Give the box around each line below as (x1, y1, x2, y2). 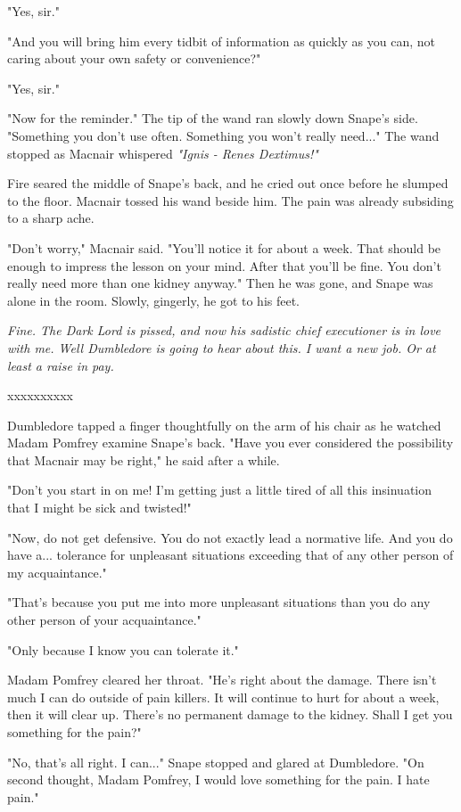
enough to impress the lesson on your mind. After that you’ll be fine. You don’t (7, 256, 441, 275)
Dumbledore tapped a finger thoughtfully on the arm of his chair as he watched (7, 415, 441, 434)
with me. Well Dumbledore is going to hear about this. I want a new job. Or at (7, 338, 436, 357)
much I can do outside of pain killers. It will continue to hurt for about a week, (7, 687, 440, 706)
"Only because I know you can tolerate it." (7, 640, 239, 659)
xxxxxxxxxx (7, 386, 73, 405)
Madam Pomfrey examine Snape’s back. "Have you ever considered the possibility (7, 433, 454, 452)
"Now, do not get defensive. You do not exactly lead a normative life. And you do (7, 528, 453, 546)
